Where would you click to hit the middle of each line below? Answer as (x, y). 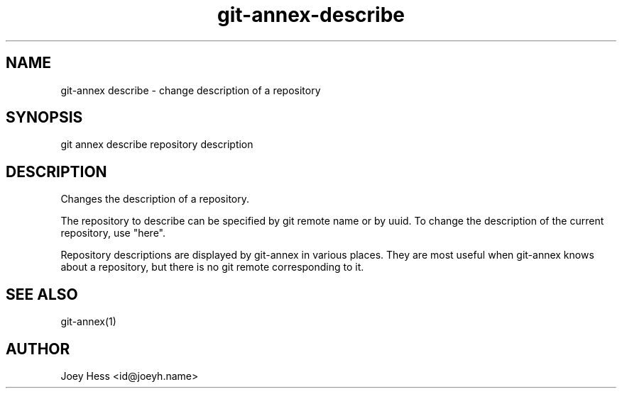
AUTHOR (38, 349)
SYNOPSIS (44, 118)
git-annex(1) (88, 322)
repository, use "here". (113, 233)
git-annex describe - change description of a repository (191, 90)
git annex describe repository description (157, 145)
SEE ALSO (42, 294)
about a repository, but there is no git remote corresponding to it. (212, 267)
